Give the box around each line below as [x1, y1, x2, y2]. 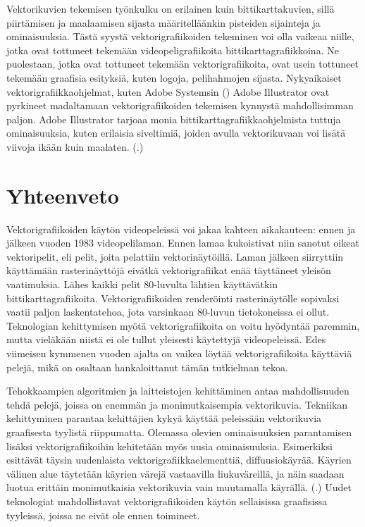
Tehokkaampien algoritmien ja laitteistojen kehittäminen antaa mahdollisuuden [6, 383, 349, 398]
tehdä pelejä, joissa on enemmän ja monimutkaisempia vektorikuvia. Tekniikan [6, 397, 348, 411]
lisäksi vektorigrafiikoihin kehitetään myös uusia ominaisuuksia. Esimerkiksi [6, 438, 333, 453]
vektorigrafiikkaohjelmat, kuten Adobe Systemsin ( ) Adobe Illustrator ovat [6, 84, 330, 99]
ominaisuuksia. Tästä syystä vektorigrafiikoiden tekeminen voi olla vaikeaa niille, [6, 29, 354, 44]
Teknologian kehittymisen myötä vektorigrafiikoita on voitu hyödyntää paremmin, [6, 318, 360, 333]
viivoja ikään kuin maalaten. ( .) [6, 139, 144, 154]
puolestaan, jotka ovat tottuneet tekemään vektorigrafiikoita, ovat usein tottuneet [6, 56, 359, 71]
